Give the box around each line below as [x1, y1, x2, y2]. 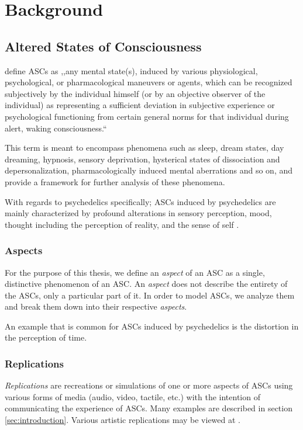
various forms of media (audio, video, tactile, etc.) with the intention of [5, 390, 260, 403]
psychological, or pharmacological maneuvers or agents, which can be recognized [5, 76, 292, 88]
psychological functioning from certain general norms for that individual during [5, 110, 289, 122]
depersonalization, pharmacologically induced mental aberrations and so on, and [5, 164, 292, 176]
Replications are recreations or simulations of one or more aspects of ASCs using [5, 379, 293, 391]
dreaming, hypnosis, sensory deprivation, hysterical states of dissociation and [5, 152, 280, 165]
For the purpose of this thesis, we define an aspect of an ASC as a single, [5, 266, 265, 278]
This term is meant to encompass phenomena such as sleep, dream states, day [5, 141, 284, 154]
